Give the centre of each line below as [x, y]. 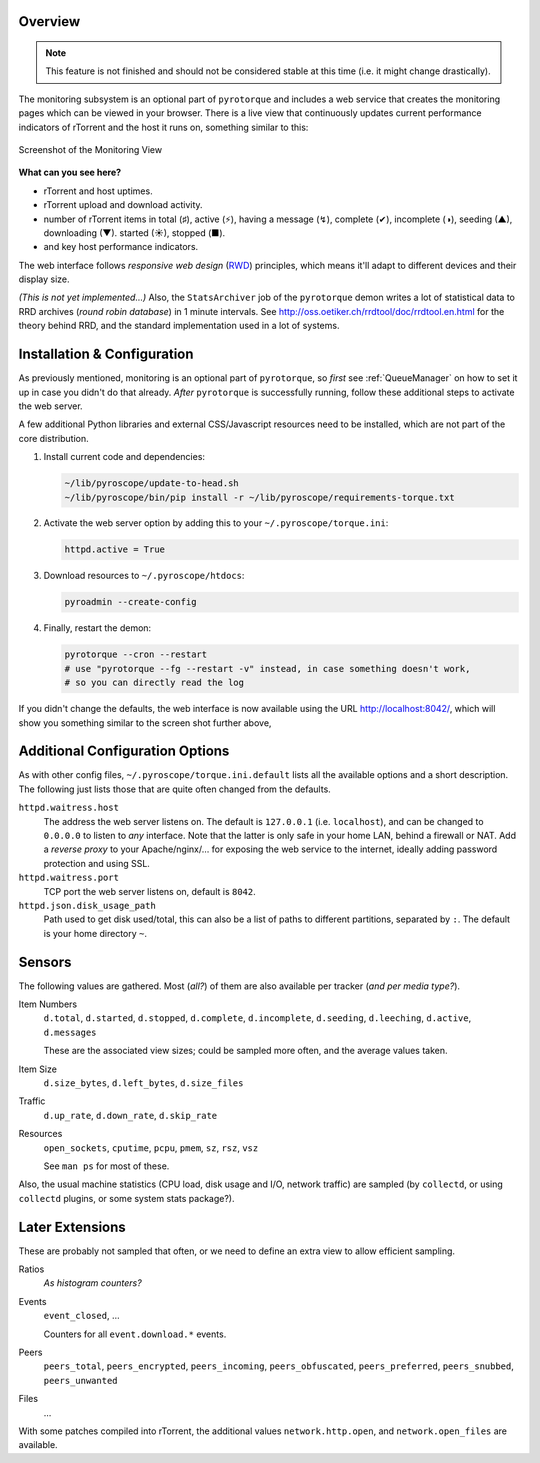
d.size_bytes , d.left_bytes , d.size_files [143, 1083]
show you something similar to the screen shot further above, [145, 722]
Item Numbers [48, 1004]
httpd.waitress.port [69, 878]
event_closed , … [81, 1316]
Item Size [37, 1069]
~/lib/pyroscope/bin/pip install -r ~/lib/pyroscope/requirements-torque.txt [259, 497]
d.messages [70, 1032]
